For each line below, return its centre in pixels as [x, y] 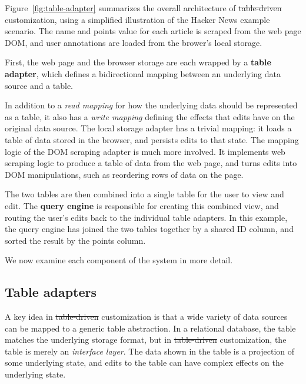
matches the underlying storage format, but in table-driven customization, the [146, 340]
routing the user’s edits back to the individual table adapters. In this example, [146, 217]
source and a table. [39, 85]
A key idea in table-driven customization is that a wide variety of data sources [146, 317]
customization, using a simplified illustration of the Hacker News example [137, 19]
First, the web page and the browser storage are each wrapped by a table [138, 62]
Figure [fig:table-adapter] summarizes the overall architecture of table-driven [143, 8]
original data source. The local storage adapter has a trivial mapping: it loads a [148, 128]
